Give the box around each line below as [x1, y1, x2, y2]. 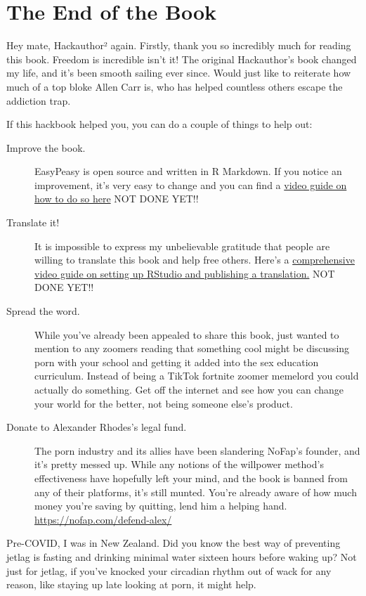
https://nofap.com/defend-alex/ [34, 512, 172, 526]
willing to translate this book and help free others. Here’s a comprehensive [34, 252, 355, 267]
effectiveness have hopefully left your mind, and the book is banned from [34, 470, 348, 485]
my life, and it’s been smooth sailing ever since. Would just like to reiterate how [6, 65, 351, 80]
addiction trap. [6, 93, 71, 108]
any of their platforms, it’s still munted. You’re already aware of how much [34, 484, 357, 499]
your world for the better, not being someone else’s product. [34, 396, 293, 410]
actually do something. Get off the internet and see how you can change [34, 382, 344, 396]
